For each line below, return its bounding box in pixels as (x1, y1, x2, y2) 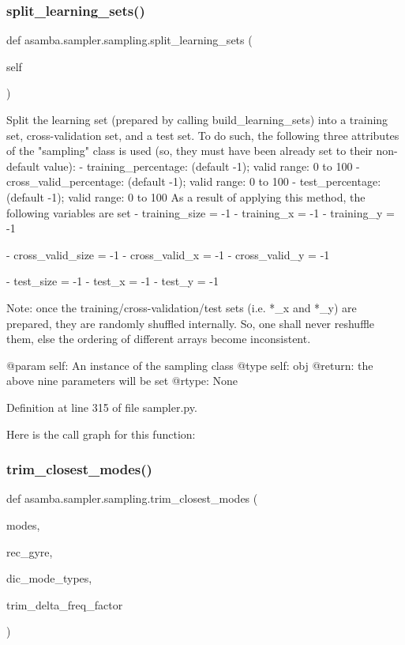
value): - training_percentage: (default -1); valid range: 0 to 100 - (43, 157, 360, 174)
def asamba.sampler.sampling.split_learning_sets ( (6, 32, 253, 48)
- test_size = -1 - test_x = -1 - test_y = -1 (6, 273, 219, 289)
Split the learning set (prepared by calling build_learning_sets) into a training (6, 111, 388, 127)
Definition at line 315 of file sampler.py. (6, 398, 197, 415)
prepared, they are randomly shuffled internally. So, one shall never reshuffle (6, 315, 375, 331)
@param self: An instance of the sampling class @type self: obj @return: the (6, 356, 373, 373)
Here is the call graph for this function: (6, 425, 196, 442)
